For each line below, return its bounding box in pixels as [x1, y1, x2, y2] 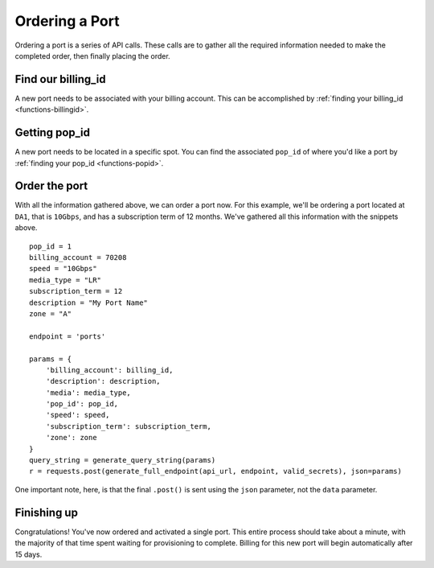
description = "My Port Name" [29, 298, 149, 307]
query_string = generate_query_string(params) [29, 455, 216, 465]
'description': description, [45, 377, 161, 386]
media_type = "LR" [29, 275, 102, 285]
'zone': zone [45, 433, 97, 442]
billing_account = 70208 [29, 253, 127, 261]
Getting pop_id [14, 126, 91, 140]
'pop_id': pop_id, [45, 399, 119, 409]
